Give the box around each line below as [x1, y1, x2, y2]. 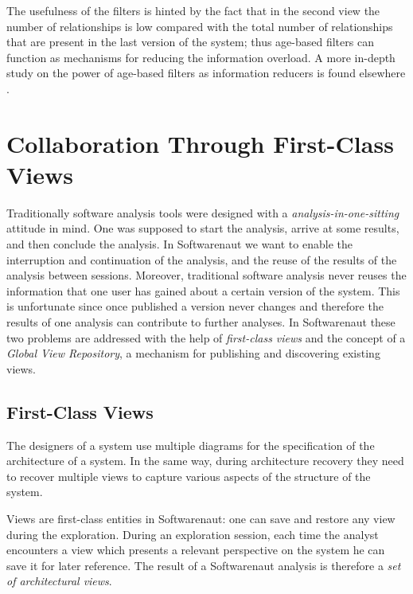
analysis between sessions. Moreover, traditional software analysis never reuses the [6, 267, 407, 283]
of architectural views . [6, 573, 112, 589]
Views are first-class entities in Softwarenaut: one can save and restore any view [6, 510, 395, 526]
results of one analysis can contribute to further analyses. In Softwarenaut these [6, 314, 395, 330]
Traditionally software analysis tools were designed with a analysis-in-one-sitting [6, 204, 399, 221]
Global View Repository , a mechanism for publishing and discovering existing [6, 345, 380, 361]
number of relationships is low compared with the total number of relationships [6, 18, 393, 34]
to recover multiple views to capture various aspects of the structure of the [6, 467, 371, 484]
